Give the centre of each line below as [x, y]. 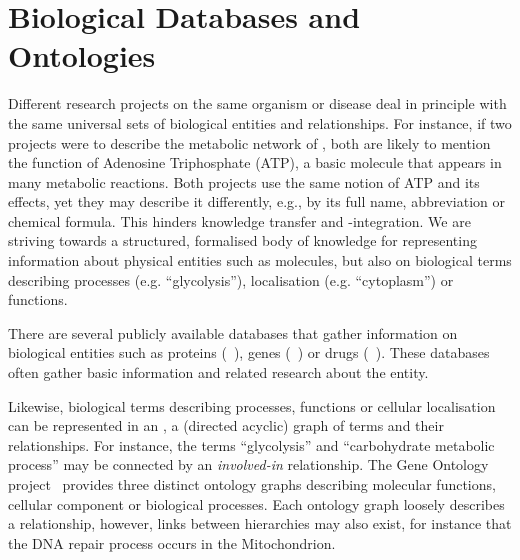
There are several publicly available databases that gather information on [233, 332]
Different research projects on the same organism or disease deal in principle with [257, 103]
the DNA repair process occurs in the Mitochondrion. [172, 542]
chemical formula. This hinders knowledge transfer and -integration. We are [239, 220]
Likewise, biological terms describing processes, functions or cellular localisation [252, 405]
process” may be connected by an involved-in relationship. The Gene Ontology [248, 464]
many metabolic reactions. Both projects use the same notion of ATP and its [244, 181]
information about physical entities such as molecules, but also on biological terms [260, 260]
